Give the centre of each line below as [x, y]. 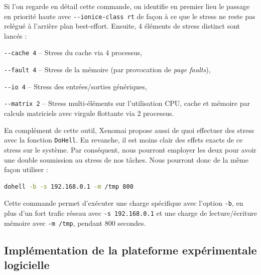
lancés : [16, 35]
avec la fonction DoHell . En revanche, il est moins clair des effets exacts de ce [123, 140]
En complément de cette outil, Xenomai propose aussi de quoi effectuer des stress [129, 130]
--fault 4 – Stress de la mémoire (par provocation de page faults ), [107, 70]
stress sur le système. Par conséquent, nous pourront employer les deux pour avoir [130, 149]
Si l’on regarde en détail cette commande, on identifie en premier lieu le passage [127, 6]
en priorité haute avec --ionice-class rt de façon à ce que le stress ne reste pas [130, 16]
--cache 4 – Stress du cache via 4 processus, [73, 52]
